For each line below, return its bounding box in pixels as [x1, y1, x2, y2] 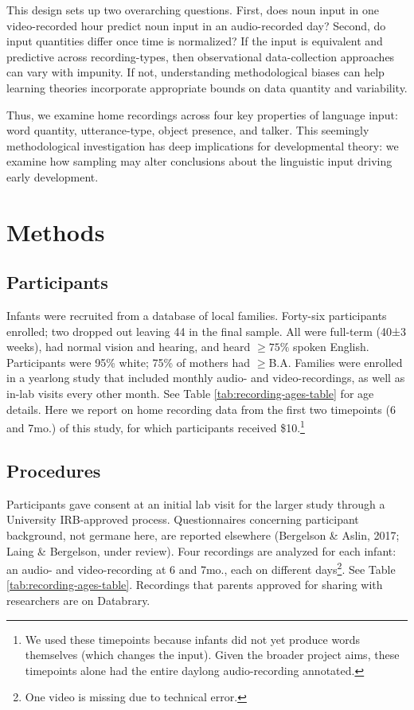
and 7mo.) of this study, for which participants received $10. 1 [6, 417, 305, 435]
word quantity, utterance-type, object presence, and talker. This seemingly [6, 122, 369, 138]
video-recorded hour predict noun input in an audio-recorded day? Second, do [6, 17, 386, 33]
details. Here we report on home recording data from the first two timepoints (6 [6, 400, 396, 417]
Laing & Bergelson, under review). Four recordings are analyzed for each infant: [6, 542, 396, 559]
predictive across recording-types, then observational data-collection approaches [6, 48, 395, 64]
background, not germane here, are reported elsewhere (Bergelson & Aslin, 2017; [6, 526, 400, 543]
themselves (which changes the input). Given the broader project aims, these [25, 646, 400, 663]
